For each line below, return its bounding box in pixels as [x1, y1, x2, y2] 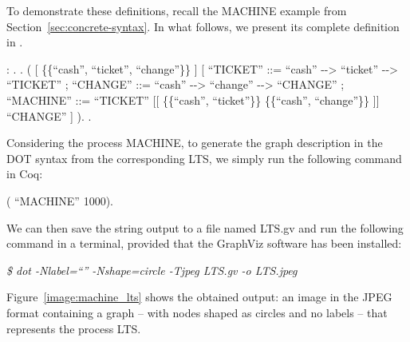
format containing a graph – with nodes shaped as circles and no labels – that [6, 304, 388, 320]
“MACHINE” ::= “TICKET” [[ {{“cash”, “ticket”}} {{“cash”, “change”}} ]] [6, 91, 380, 108]
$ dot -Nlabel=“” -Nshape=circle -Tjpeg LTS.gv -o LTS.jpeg [6, 261, 298, 278]
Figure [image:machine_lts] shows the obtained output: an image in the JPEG [6, 288, 392, 305]
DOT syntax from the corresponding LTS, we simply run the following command [6, 149, 402, 166]
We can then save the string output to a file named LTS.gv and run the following [6, 219, 404, 236]
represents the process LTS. [6, 320, 141, 336]
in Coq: [6, 165, 43, 182]
